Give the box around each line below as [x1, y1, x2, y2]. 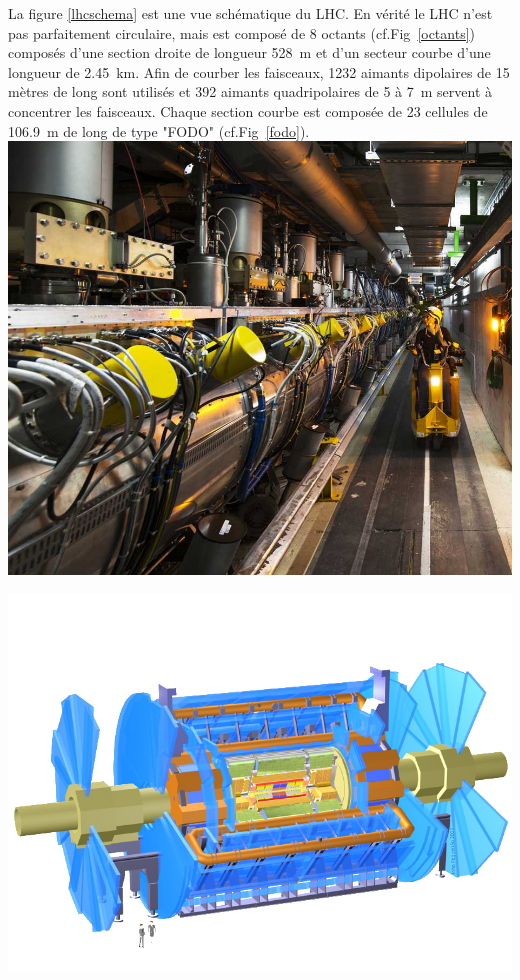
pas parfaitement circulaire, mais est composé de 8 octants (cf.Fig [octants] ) [8, 22, 476, 43]
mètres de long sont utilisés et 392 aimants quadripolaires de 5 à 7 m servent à [8, 81, 493, 102]
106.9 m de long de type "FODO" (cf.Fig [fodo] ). [8, 120, 310, 141]
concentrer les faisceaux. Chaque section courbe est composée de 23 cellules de [8, 100, 488, 121]
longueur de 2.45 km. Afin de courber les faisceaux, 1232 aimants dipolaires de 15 [8, 61, 510, 82]
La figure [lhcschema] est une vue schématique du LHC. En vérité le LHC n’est [8, 3, 493, 23]
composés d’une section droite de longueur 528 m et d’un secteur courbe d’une [8, 42, 491, 63]
